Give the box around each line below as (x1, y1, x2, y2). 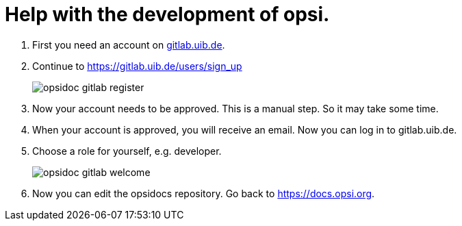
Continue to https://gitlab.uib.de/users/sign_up (32, 60, 242, 72)
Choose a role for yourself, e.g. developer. (32, 145, 222, 157)
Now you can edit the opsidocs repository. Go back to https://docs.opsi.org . (32, 187, 375, 199)
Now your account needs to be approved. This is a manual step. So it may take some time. (32, 102, 439, 114)
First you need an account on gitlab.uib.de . (32, 38, 225, 51)
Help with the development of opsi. (5, 3, 330, 26)
